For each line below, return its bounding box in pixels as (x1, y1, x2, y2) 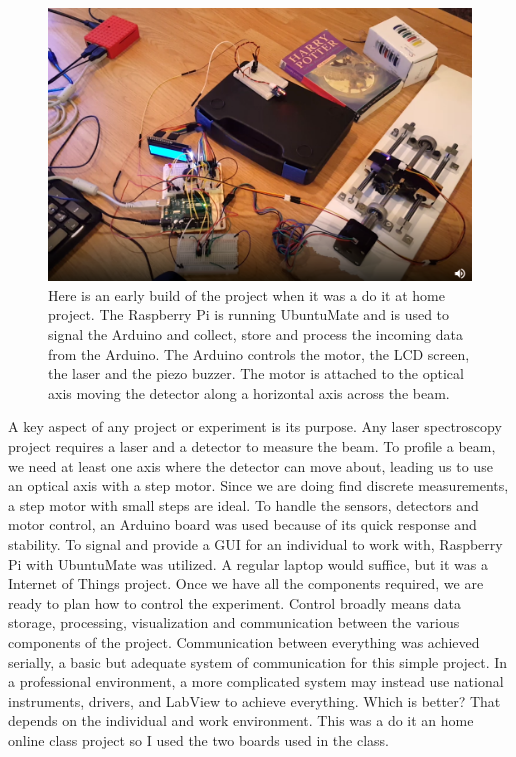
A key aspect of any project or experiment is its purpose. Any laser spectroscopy (8, 416, 502, 437)
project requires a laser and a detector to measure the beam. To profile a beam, (8, 436, 496, 456)
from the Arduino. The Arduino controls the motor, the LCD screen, (48, 343, 470, 364)
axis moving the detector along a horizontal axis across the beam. (48, 382, 450, 403)
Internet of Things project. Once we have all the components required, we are (8, 573, 484, 594)
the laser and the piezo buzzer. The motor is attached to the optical (48, 363, 464, 384)
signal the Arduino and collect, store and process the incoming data (48, 324, 463, 345)
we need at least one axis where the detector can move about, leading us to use (8, 455, 493, 476)
